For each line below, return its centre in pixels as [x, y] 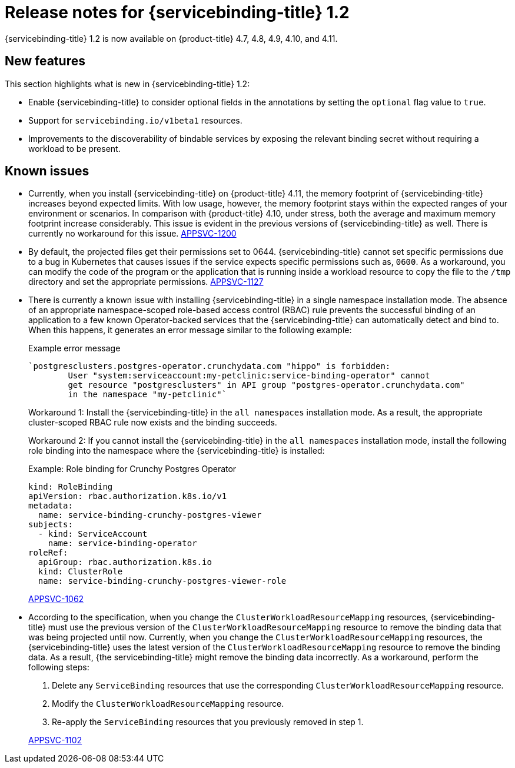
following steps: [59, 667]
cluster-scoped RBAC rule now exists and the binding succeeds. [153, 423]
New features [45, 61]
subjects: [51, 525]
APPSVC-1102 [55, 740]
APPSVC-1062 [56, 599]
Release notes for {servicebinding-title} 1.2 [177, 12]
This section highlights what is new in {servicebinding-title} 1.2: [127, 84]
